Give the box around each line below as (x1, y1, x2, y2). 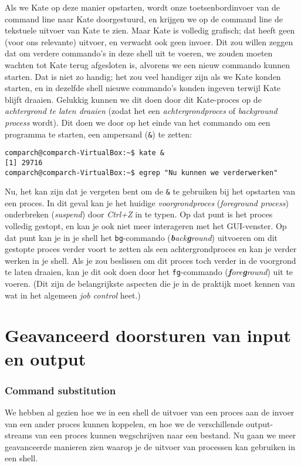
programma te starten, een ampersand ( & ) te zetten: (5, 128, 192, 140)
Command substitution (5, 383, 116, 397)
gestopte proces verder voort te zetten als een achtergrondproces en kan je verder (5, 243, 297, 255)
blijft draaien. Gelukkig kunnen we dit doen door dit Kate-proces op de (5, 93, 262, 105)
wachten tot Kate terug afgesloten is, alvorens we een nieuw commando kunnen (5, 58, 290, 71)
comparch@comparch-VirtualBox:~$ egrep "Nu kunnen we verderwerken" (5, 168, 278, 177)
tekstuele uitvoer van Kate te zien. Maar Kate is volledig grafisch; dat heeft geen (5, 24, 295, 36)
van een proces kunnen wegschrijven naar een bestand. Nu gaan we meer (35, 429, 296, 441)
